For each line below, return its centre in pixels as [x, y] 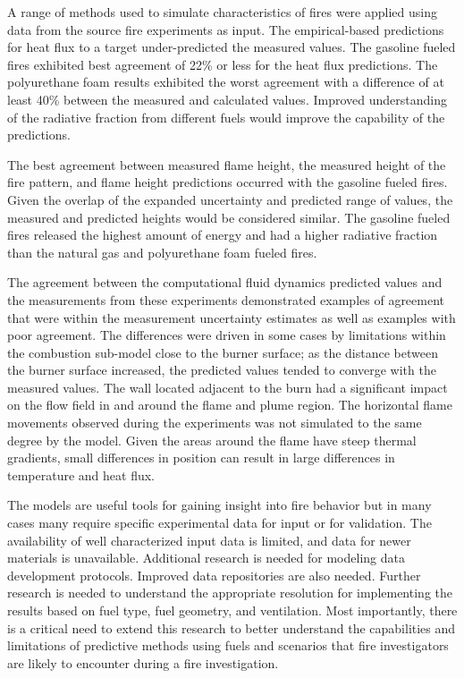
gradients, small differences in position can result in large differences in [201, 458]
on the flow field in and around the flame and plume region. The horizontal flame [230, 405]
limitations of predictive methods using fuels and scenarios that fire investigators [228, 645]
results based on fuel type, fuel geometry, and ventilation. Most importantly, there [232, 610]
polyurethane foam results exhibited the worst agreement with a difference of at [226, 82]
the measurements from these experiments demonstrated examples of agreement [226, 299]
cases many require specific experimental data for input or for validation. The [219, 523]
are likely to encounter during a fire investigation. [143, 662]
